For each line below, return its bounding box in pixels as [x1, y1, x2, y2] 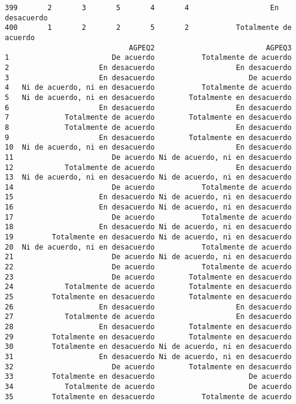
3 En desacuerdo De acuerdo [5, 73, 292, 82]
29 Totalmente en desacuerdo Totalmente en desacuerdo [5, 332, 292, 341]
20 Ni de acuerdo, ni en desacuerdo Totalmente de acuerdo [5, 242, 292, 251]
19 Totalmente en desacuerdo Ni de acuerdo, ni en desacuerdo [5, 233, 292, 242]
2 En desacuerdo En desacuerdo [5, 63, 292, 72]
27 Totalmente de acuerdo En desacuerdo [5, 312, 292, 321]
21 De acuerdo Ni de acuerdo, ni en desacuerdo [5, 253, 292, 262]
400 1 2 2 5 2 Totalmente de [5, 23, 292, 32]
